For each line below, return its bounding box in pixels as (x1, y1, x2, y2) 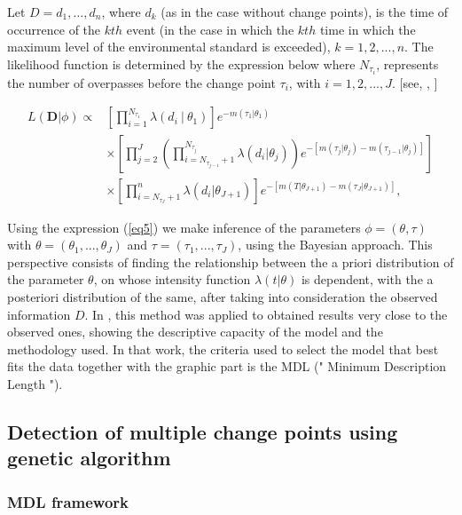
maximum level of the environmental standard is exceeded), (7, 37, 331, 56)
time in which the (319, 20, 416, 38)
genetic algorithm (7, 444, 171, 471)
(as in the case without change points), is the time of (161, 3, 449, 20)
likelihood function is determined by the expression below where (7, 54, 356, 73)
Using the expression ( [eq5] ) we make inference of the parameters (7, 218, 361, 236)
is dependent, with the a (301, 270, 434, 289)
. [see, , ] (392, 73, 438, 91)
